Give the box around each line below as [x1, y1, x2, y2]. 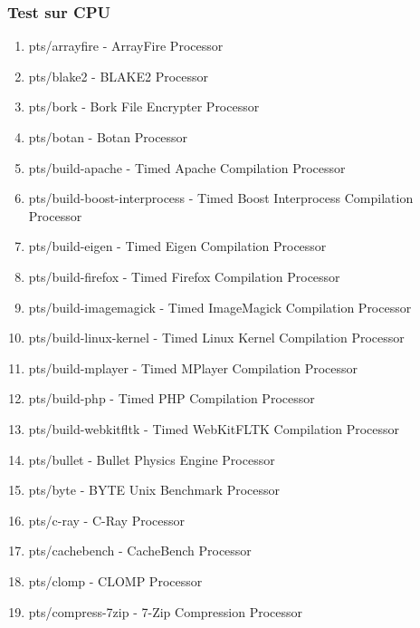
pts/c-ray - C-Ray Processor [28, 510, 185, 529]
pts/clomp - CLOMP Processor [28, 571, 203, 590]
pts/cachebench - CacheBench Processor [28, 541, 252, 560]
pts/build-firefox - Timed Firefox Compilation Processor [28, 266, 340, 285]
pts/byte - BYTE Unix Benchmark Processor [28, 480, 281, 499]
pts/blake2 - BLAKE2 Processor [28, 66, 209, 85]
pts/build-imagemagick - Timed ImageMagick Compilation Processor [28, 297, 412, 316]
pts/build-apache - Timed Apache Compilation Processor [28, 158, 346, 177]
